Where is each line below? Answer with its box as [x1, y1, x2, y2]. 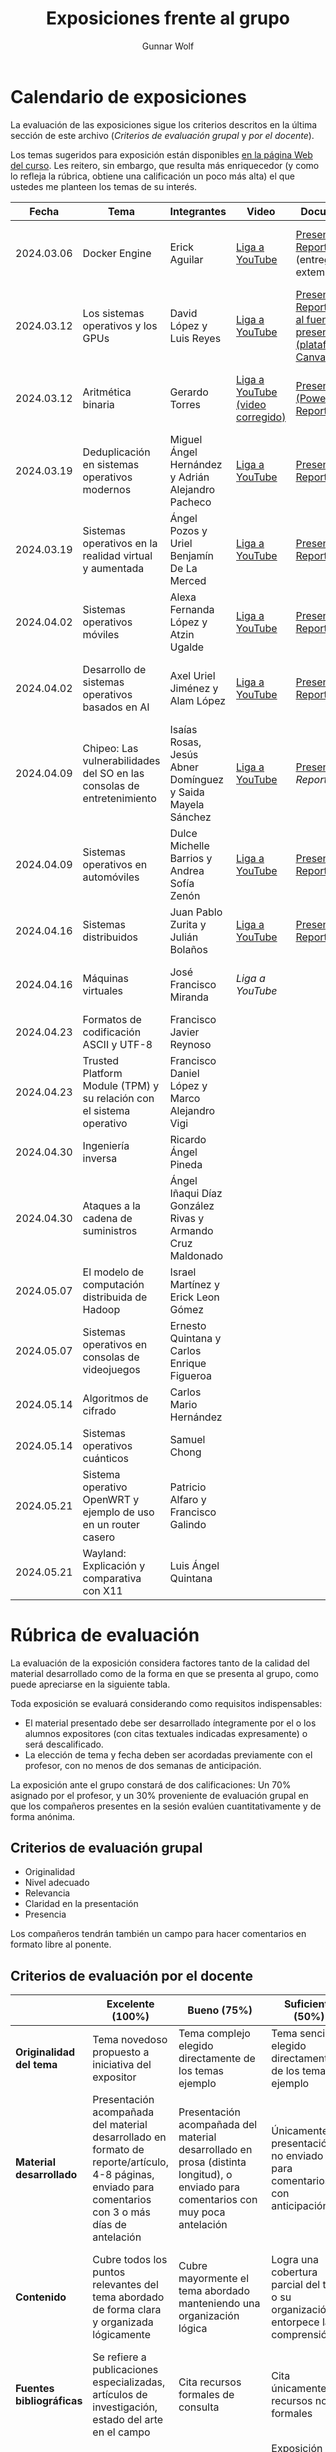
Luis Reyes [169, 331, 222, 345]
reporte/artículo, [92, 2155, 169, 2169]
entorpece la [271, 2315, 331, 2329]
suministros [82, 1223, 138, 1237]
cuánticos [82, 1451, 129, 1465]
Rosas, [169, 735, 202, 749]
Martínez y [169, 1277, 220, 1291]
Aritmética [82, 385, 132, 399]
